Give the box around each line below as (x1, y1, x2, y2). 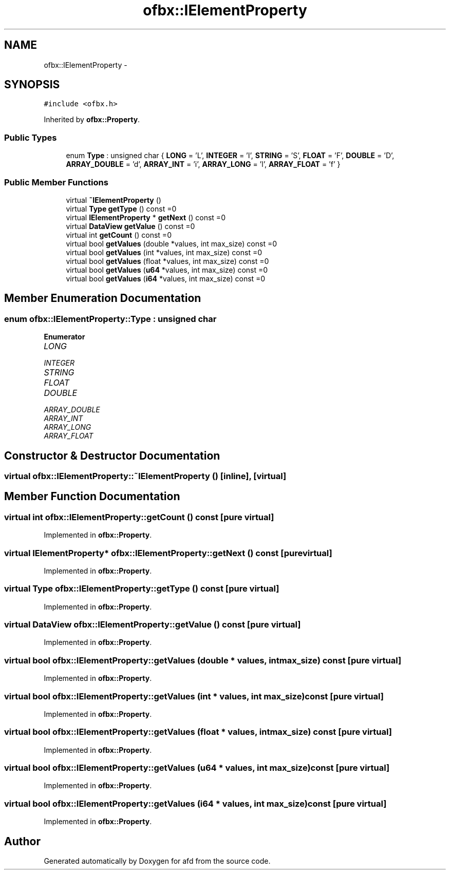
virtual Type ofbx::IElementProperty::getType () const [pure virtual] (4, 583, 279, 594)
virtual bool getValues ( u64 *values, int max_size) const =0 (66, 265, 268, 274)
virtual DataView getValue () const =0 (66, 221, 195, 231)
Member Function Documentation (4, 490, 180, 503)
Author (4, 834, 41, 848)
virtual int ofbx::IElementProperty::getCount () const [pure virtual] (4, 511, 274, 522)
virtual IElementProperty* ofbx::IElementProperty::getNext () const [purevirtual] (4, 547, 332, 558)
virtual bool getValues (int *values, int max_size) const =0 (66, 248, 262, 257)
